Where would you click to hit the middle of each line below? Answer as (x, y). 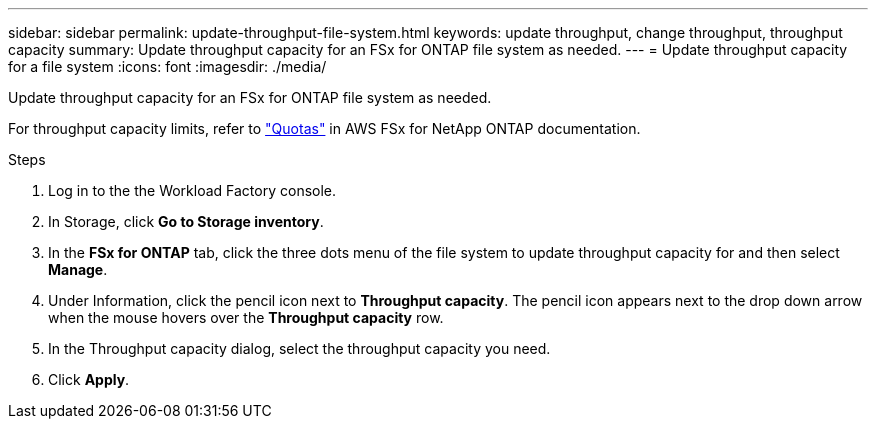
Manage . (78, 269)
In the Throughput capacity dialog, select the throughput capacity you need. (299, 348)
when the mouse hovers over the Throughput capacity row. (246, 317)
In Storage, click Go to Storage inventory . (186, 221)
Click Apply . (89, 379)
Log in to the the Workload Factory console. (192, 190)
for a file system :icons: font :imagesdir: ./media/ (167, 66)
